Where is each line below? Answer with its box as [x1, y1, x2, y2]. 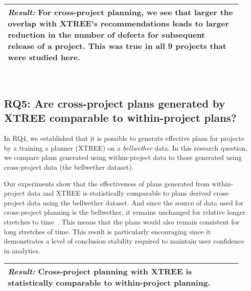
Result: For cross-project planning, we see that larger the [8, 6, 233, 18]
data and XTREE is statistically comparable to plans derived [27, 188, 211, 198]
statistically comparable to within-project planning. [8, 277, 210, 289]
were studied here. [8, 51, 80, 63]
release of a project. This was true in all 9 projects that [8, 40, 227, 51]
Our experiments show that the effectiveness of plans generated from [4, 178, 210, 188]
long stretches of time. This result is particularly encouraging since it [4, 226, 211, 236]
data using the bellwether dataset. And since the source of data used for [27, 197, 244, 207]
